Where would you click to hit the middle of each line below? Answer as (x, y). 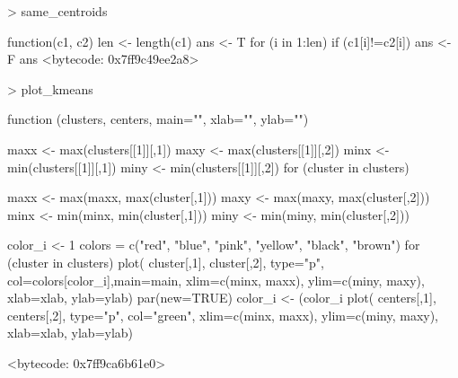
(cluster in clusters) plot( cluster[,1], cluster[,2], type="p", (166, 262)
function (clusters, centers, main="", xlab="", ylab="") (158, 119)
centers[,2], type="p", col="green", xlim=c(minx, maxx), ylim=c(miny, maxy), (223, 315)
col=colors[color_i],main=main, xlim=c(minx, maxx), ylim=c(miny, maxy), (216, 280)
